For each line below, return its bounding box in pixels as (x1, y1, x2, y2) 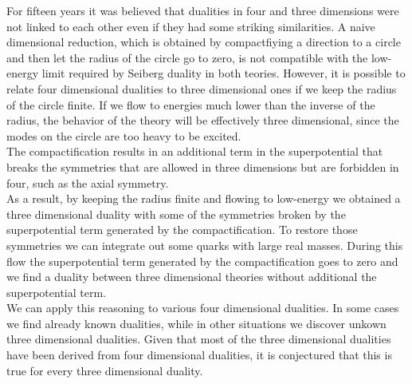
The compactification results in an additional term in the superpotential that (6, 143, 383, 160)
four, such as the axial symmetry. (6, 174, 169, 191)
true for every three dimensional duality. (6, 362, 203, 378)
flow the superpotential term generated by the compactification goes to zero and (6, 252, 398, 269)
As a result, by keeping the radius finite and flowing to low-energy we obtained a (6, 190, 401, 207)
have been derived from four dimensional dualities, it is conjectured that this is (6, 346, 392, 363)
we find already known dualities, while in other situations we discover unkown (6, 315, 386, 331)
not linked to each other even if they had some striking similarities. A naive (6, 18, 375, 34)
